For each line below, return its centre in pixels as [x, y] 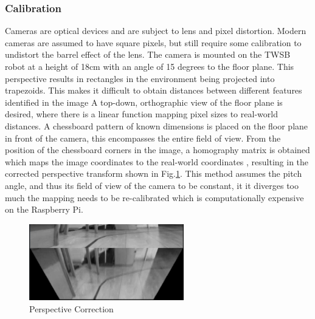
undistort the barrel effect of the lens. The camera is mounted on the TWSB [148, 54]
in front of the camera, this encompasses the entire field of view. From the [143, 138]
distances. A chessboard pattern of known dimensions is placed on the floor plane [157, 125]
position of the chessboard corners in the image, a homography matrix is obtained [157, 150]
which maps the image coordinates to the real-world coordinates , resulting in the [157, 161]
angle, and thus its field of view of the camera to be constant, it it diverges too [152, 185]
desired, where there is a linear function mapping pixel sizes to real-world [141, 114]
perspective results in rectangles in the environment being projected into [140, 78]
